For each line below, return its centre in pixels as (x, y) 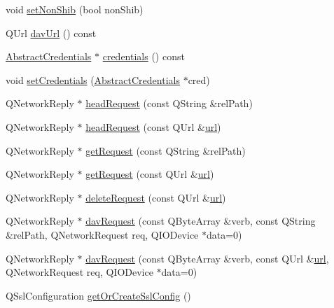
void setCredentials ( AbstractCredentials (93, 79)
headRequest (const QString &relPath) (169, 103)
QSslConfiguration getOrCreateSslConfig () (98, 295)
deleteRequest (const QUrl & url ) (156, 197)
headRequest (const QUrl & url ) (153, 126)
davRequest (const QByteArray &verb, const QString (201, 221)
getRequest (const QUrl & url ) (150, 174)
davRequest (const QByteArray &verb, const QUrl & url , (207, 258)
